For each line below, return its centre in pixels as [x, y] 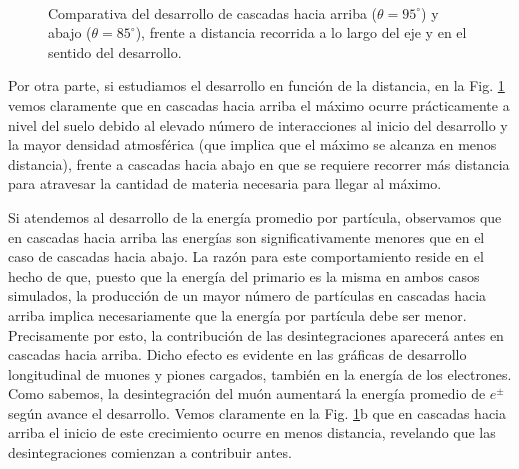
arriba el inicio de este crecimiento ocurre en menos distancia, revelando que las [252, 432]
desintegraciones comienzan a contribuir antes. [150, 452]
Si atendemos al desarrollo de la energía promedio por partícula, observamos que [255, 216]
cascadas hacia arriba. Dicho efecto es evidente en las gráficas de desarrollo [237, 354]
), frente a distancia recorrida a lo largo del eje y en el [301, 32]
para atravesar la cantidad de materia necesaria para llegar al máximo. [225, 183]
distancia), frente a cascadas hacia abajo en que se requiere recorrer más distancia [259, 163]
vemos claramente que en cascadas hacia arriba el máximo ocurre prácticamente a [259, 104]
